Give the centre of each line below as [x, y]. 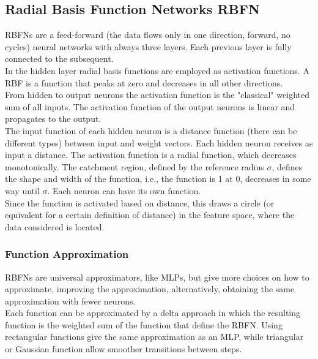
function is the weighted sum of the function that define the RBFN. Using [144, 324]
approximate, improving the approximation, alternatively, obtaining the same [150, 289]
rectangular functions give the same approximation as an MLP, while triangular [154, 337]
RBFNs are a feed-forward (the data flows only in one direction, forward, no [148, 35]
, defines [287, 166]
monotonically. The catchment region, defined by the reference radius [135, 166]
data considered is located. [55, 226]
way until [22, 190]
